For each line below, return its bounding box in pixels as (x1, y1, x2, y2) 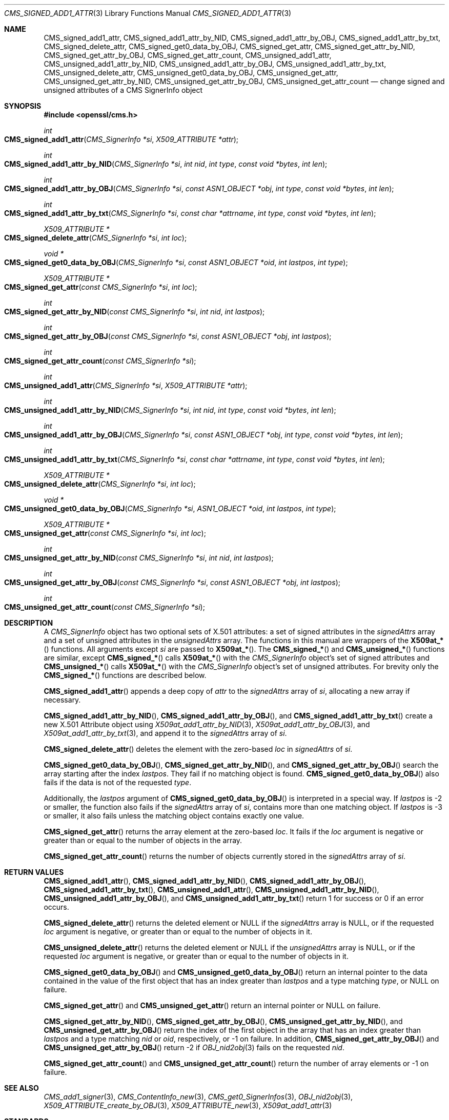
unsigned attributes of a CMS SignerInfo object (44, 86, 203, 94)
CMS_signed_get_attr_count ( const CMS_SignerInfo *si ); (4, 356, 196, 365)
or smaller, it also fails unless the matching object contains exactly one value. (44, 811, 304, 820)
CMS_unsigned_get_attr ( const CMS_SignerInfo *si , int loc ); (4, 529, 206, 537)
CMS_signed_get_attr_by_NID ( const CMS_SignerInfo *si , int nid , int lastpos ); (4, 307, 265, 316)
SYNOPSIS (4, 102, 42, 110)
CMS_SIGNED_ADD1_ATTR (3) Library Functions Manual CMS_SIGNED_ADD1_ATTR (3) (4, 9, 292, 17)
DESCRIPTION (4, 618, 53, 627)
